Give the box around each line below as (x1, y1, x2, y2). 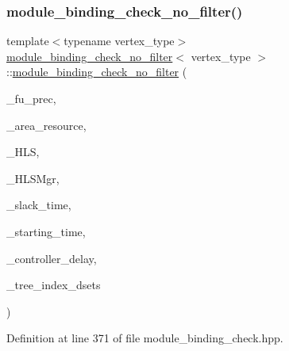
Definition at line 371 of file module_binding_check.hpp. (6, 330, 283, 346)
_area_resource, (6, 116, 87, 133)
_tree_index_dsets (6, 277, 101, 293)
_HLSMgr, (6, 170, 60, 186)
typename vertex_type (64, 32, 175, 49)
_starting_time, (6, 223, 86, 239)
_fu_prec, (6, 90, 56, 106)
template (6, 32, 49, 49)
